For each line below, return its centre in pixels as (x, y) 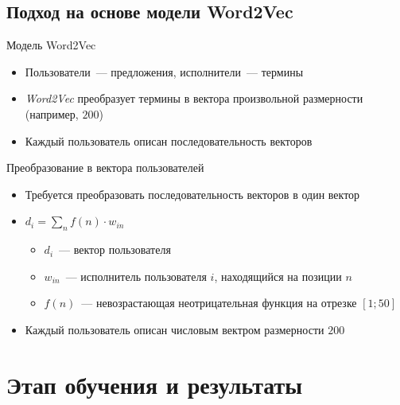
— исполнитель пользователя (136, 276)
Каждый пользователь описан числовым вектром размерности (175, 329)
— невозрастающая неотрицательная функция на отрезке (219, 303)
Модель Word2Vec (51, 45)
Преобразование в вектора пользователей (105, 167)
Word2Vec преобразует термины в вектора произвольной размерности (194, 98)
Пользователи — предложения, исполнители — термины (164, 71)
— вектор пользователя (115, 249)
